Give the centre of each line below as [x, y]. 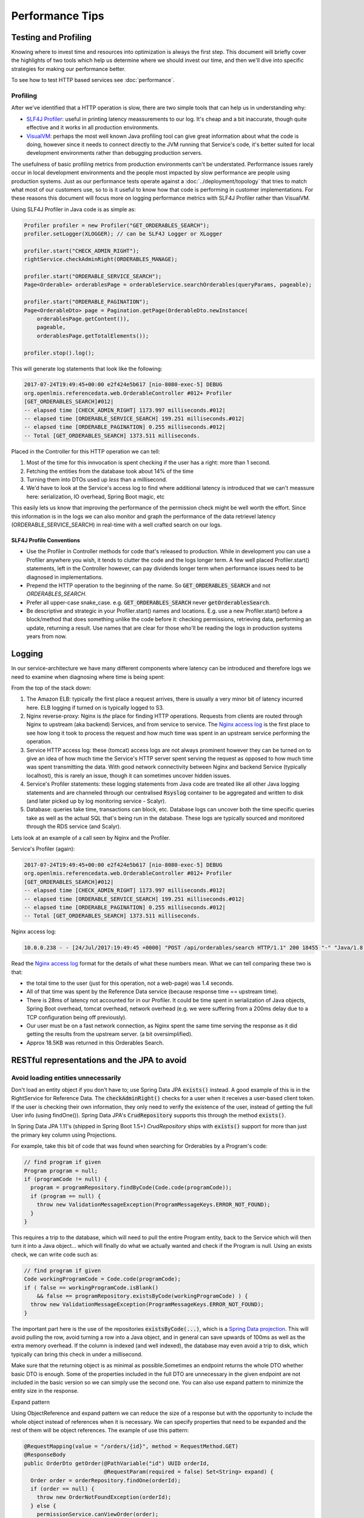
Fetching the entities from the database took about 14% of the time [110, 471]
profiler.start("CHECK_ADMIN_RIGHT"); [82, 251]
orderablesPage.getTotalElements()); [93, 336]
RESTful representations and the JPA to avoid [99, 1060]
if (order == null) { [63, 1489]
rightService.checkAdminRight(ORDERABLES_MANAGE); [101, 259]
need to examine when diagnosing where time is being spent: [88, 676]
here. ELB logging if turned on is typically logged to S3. [95, 707]
